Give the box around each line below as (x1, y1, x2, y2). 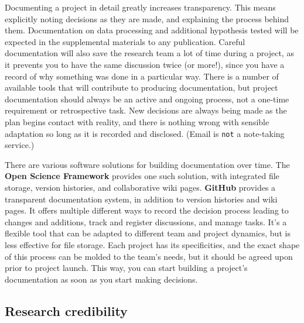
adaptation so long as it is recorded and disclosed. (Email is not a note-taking (5, 127, 285, 139)
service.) (5, 139, 35, 151)
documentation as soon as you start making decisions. (5, 273, 198, 285)
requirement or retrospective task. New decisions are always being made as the (5, 104, 287, 116)
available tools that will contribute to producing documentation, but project (5, 81, 278, 94)
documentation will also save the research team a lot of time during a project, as (5, 47, 294, 59)
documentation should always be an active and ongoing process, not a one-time (5, 92, 289, 105)
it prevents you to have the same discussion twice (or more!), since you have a (5, 58, 285, 70)
